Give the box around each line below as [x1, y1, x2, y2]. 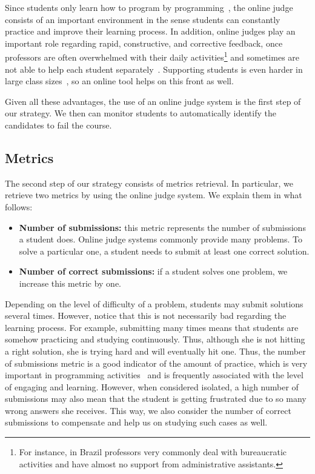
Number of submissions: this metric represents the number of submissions [19, 221, 306, 233]
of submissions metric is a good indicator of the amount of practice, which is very [5, 356, 308, 369]
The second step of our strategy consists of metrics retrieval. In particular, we [5, 176, 293, 189]
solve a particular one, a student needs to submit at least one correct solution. [19, 244, 310, 257]
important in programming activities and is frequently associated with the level [5, 369, 303, 381]
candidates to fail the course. [5, 119, 112, 131]
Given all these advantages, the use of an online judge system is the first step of [5, 95, 301, 107]
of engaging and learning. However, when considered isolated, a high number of [5, 380, 299, 393]
